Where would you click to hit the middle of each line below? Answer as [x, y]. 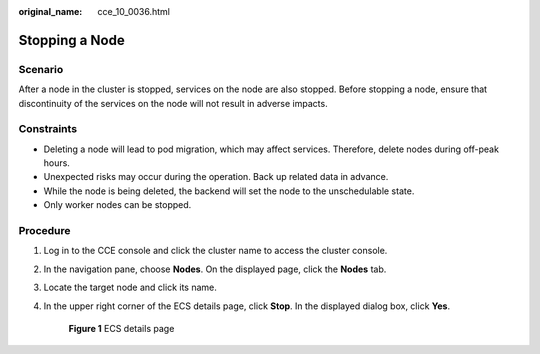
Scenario [41, 69]
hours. [56, 163]
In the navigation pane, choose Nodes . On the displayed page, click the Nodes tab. [215, 269]
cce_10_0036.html [133, 11]
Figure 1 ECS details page [121, 328]
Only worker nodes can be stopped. [117, 205]
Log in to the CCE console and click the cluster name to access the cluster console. [215, 251]
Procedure [44, 231]
